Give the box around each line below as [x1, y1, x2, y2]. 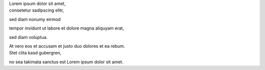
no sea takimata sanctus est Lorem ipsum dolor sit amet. [9, 59, 124, 65]
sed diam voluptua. [9, 34, 48, 40]
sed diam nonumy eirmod [9, 16, 61, 22]
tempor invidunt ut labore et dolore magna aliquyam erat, [9, 25, 125, 31]
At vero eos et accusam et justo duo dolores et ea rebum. [9, 43, 125, 49]
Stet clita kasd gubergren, [9, 50, 61, 56]
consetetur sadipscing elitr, [9, 7, 64, 13]
